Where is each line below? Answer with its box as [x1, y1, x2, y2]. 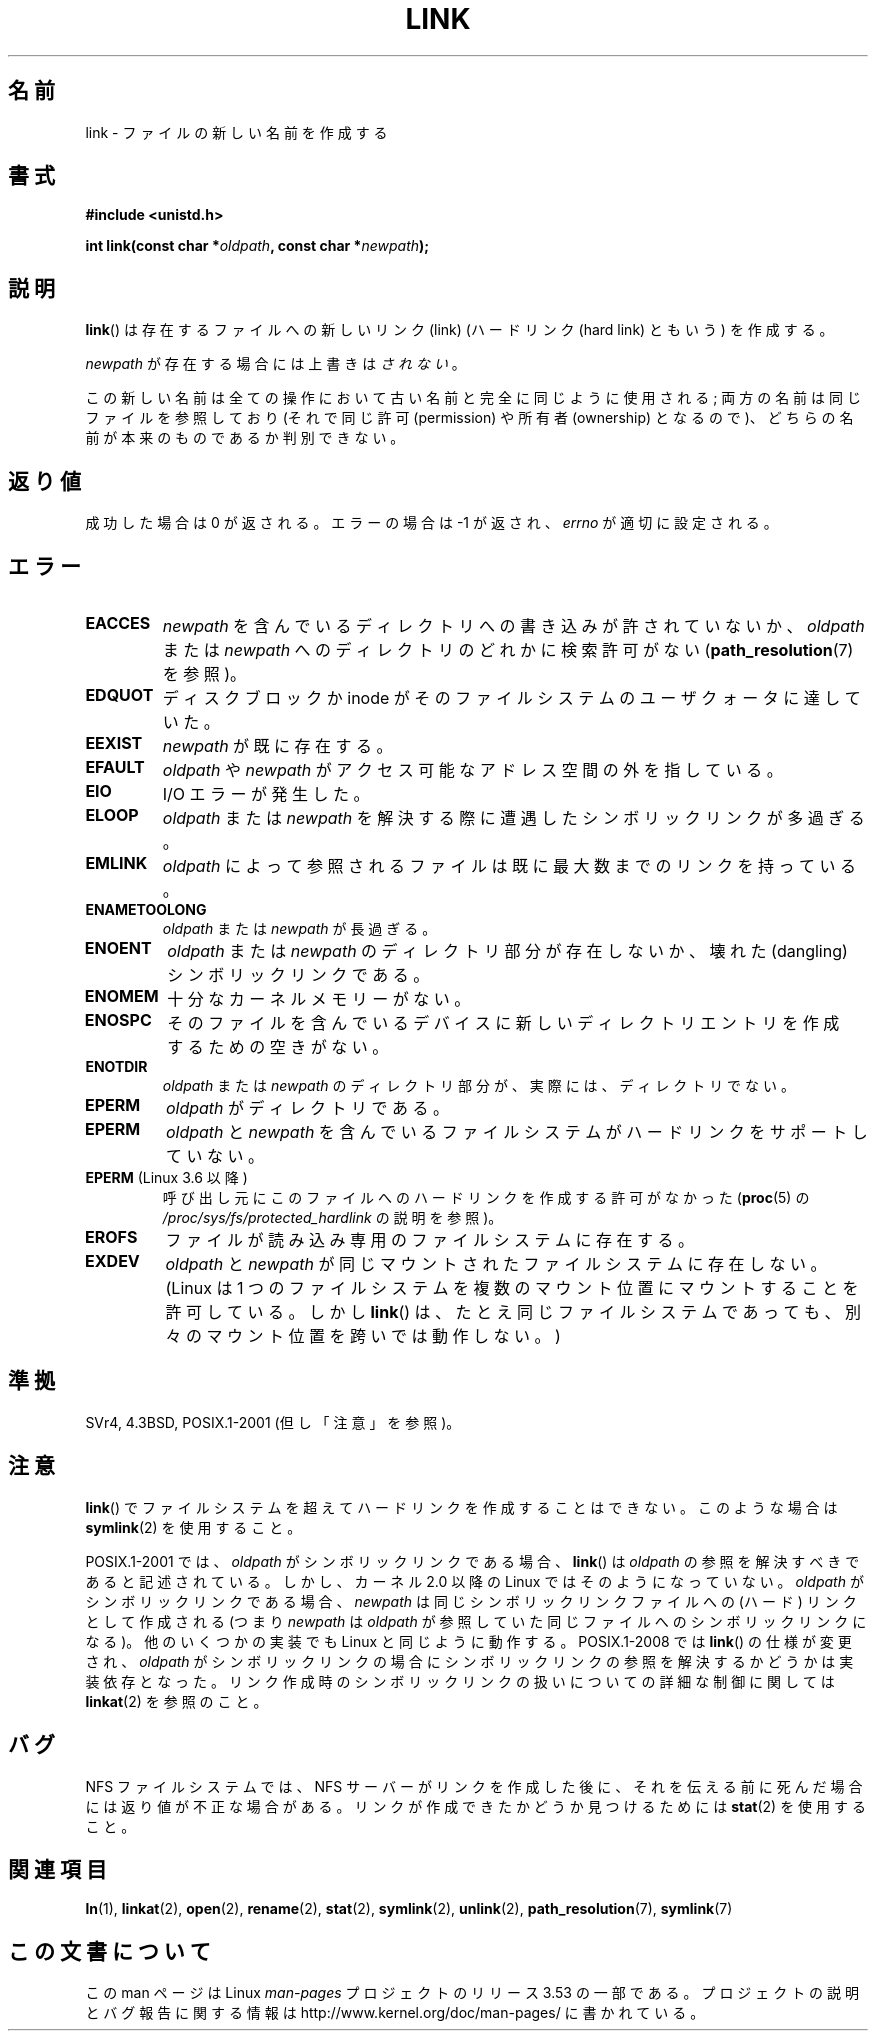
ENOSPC [84, 1009, 152, 1030]
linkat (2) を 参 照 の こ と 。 [85, 1692, 268, 1710]
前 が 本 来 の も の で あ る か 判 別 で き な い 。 [85, 429, 405, 447]
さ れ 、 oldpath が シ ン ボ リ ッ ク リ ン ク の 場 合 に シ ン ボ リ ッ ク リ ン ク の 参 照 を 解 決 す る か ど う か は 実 [85, 1652, 854, 1670]
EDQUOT [85, 684, 154, 705]
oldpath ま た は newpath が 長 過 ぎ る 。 [162, 919, 437, 937]
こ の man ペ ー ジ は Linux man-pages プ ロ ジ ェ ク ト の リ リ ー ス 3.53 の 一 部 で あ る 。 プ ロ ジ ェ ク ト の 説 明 [85, 1984, 859, 2002]
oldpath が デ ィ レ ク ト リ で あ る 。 [165, 1097, 450, 1118]
